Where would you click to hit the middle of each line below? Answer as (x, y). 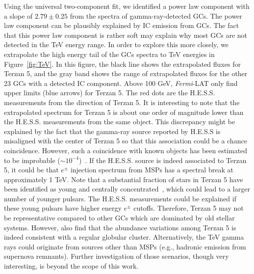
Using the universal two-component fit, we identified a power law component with (127, 6)
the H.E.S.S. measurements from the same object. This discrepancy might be (120, 122)
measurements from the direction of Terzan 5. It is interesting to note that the (122, 102)
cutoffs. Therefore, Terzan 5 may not (189, 208)
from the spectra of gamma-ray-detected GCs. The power (156, 15)
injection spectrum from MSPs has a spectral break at (152, 170)
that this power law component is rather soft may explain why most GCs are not (126, 35)
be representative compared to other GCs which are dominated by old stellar (119, 218)
